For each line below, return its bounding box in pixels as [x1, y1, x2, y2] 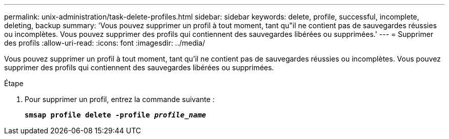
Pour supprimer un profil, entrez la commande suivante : [25, 95, 215, 104]
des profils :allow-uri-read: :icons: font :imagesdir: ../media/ [4, 38, 206, 47]
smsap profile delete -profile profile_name [25, 111, 207, 119]
